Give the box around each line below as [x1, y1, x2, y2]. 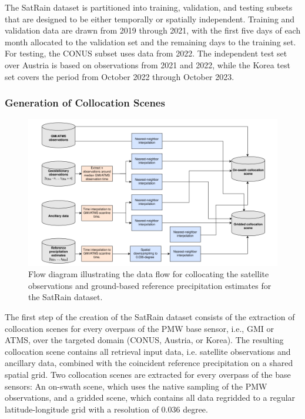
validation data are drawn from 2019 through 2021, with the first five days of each [5, 24, 301, 36]
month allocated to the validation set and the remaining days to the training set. [5, 35, 296, 48]
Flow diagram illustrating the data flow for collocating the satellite [28, 268, 269, 280]
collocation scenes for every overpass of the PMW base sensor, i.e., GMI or [5, 322, 274, 334]
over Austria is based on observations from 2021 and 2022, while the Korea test [5, 58, 290, 71]
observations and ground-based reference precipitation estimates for [28, 279, 272, 291]
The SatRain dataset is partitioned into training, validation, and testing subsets [5, 1, 293, 13]
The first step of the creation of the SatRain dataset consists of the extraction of [5, 310, 295, 322]
